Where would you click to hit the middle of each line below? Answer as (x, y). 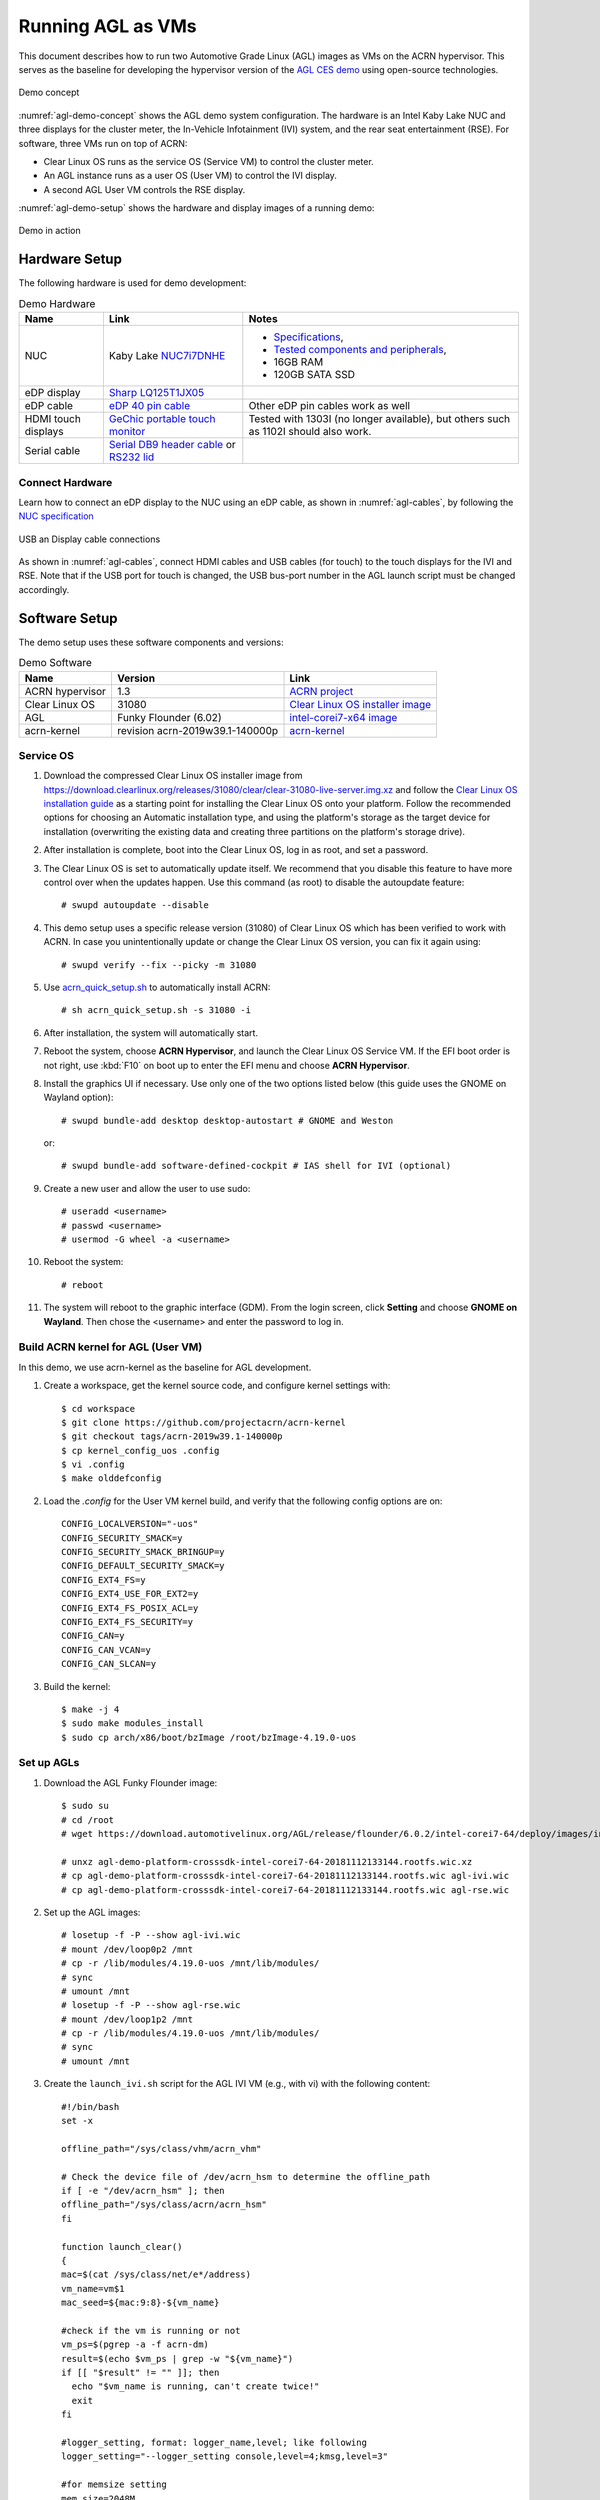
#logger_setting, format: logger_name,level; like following (214, 2443)
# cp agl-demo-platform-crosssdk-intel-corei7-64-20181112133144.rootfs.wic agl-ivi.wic (285, 1876)
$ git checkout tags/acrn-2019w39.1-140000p (172, 1436)
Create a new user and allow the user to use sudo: (147, 1188)
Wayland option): (78, 1097)
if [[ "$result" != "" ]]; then (140, 2373)
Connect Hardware (65, 482)
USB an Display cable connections (89, 539)
